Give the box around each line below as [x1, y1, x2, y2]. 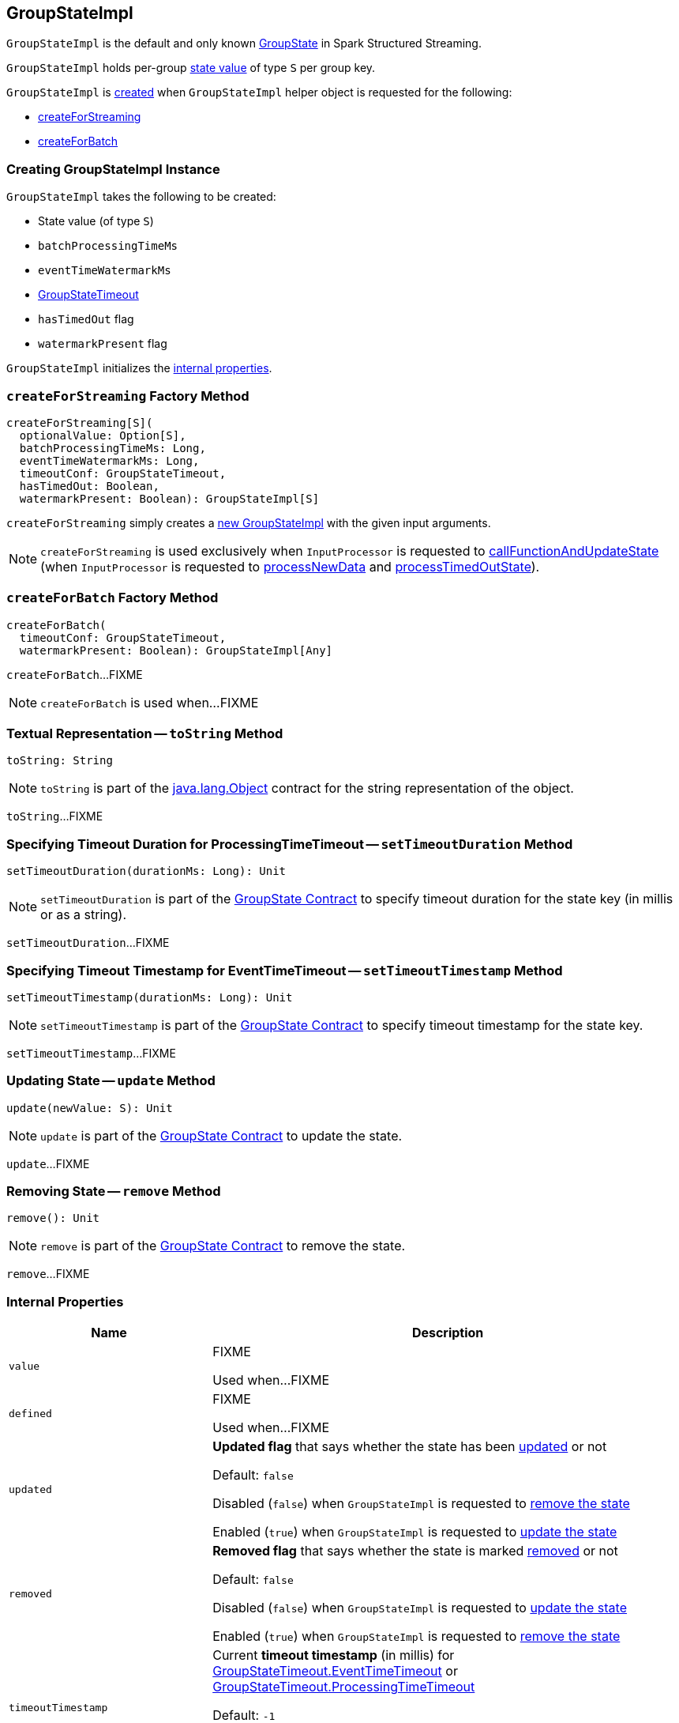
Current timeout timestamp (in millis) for [212, 1647, 455, 1664]
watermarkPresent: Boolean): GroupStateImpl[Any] [19, 643, 333, 657]
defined [9, 1407, 52, 1419]
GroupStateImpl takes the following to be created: [6, 190, 276, 204]
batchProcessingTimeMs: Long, [19, 441, 206, 454]
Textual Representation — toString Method [6, 726, 283, 742]
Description [411, 1325, 484, 1341]
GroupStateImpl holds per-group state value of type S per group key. [6, 61, 376, 75]
